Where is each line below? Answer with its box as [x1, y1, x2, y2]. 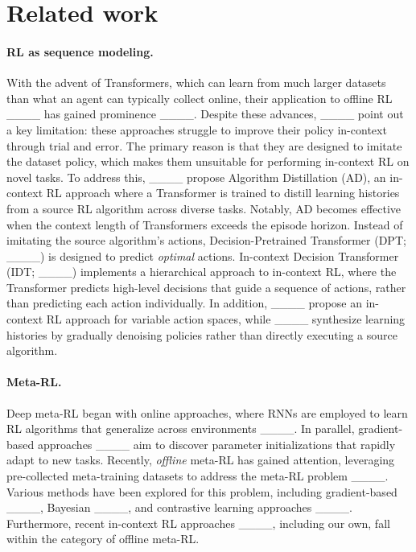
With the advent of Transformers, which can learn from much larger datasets [6, 74, 386, 91]
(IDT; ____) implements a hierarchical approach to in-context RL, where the [6, 263, 397, 280]
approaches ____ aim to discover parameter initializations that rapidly [37, 435, 396, 452]
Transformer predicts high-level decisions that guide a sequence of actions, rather [6, 278, 406, 295]
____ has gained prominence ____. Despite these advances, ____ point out [6, 105, 404, 122]
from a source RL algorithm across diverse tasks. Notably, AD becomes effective [6, 200, 402, 216]
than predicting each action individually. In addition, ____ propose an [6, 295, 363, 311]
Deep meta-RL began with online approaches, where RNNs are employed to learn [6, 404, 408, 421]
